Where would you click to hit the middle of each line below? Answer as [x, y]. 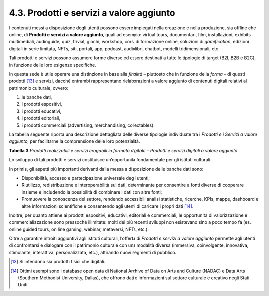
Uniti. [24, 285]
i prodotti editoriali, [41, 118]
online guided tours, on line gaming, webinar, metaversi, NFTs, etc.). [79, 229]
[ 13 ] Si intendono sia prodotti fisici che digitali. [58, 262]
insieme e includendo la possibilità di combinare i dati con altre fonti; [92, 192]
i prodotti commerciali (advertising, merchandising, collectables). [88, 125]
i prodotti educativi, [42, 111]
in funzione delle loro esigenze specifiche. [53, 65]
